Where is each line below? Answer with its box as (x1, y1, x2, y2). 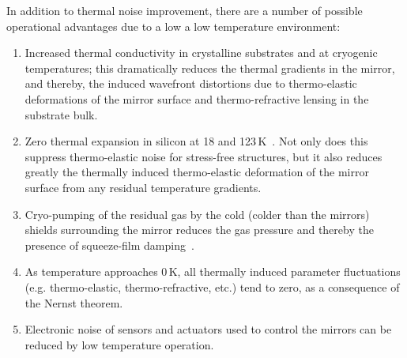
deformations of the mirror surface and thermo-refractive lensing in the (24, 90, 369, 107)
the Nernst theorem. (24, 294, 123, 311)
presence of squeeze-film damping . (24, 236, 194, 253)
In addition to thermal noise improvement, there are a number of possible (6, 2, 363, 18)
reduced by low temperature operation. (24, 336, 214, 352)
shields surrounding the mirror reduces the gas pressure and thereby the (24, 221, 374, 238)
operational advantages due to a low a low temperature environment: (6, 17, 341, 34)
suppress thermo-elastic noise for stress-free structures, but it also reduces (24, 148, 383, 164)
